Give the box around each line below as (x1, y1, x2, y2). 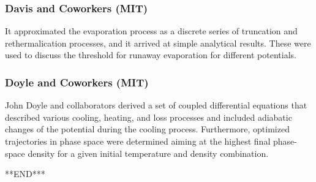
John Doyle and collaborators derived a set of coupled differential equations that (5, 99, 307, 112)
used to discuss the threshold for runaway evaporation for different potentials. (5, 48, 296, 61)
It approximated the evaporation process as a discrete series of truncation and (5, 25, 298, 37)
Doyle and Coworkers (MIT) (5, 74, 149, 89)
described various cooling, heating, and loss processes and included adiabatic (5, 110, 292, 123)
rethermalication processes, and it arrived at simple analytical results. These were (5, 36, 311, 49)
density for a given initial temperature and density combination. (28, 146, 269, 159)
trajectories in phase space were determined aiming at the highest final (5, 135, 271, 147)
